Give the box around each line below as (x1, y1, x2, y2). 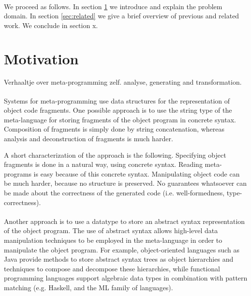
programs (4, 168, 31, 178)
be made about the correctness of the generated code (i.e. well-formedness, (4, 188, 225, 198)
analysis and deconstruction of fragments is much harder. (4, 133, 173, 144)
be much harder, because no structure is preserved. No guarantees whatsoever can (4, 178, 247, 188)
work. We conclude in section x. (4, 20, 98, 30)
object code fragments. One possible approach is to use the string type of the (4, 105, 232, 115)
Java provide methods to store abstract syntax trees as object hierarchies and (4, 254, 234, 264)
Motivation (4, 48, 79, 68)
